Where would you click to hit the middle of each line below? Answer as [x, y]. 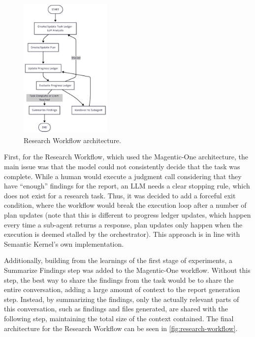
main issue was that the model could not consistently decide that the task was [122, 167]
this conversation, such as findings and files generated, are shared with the [116, 309]
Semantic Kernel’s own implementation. [64, 243]
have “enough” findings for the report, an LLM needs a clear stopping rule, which [127, 186]
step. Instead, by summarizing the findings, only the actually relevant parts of [122, 299]
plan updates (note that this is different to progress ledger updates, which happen [127, 214]
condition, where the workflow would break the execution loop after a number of [125, 205]
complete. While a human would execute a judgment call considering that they [123, 176]
